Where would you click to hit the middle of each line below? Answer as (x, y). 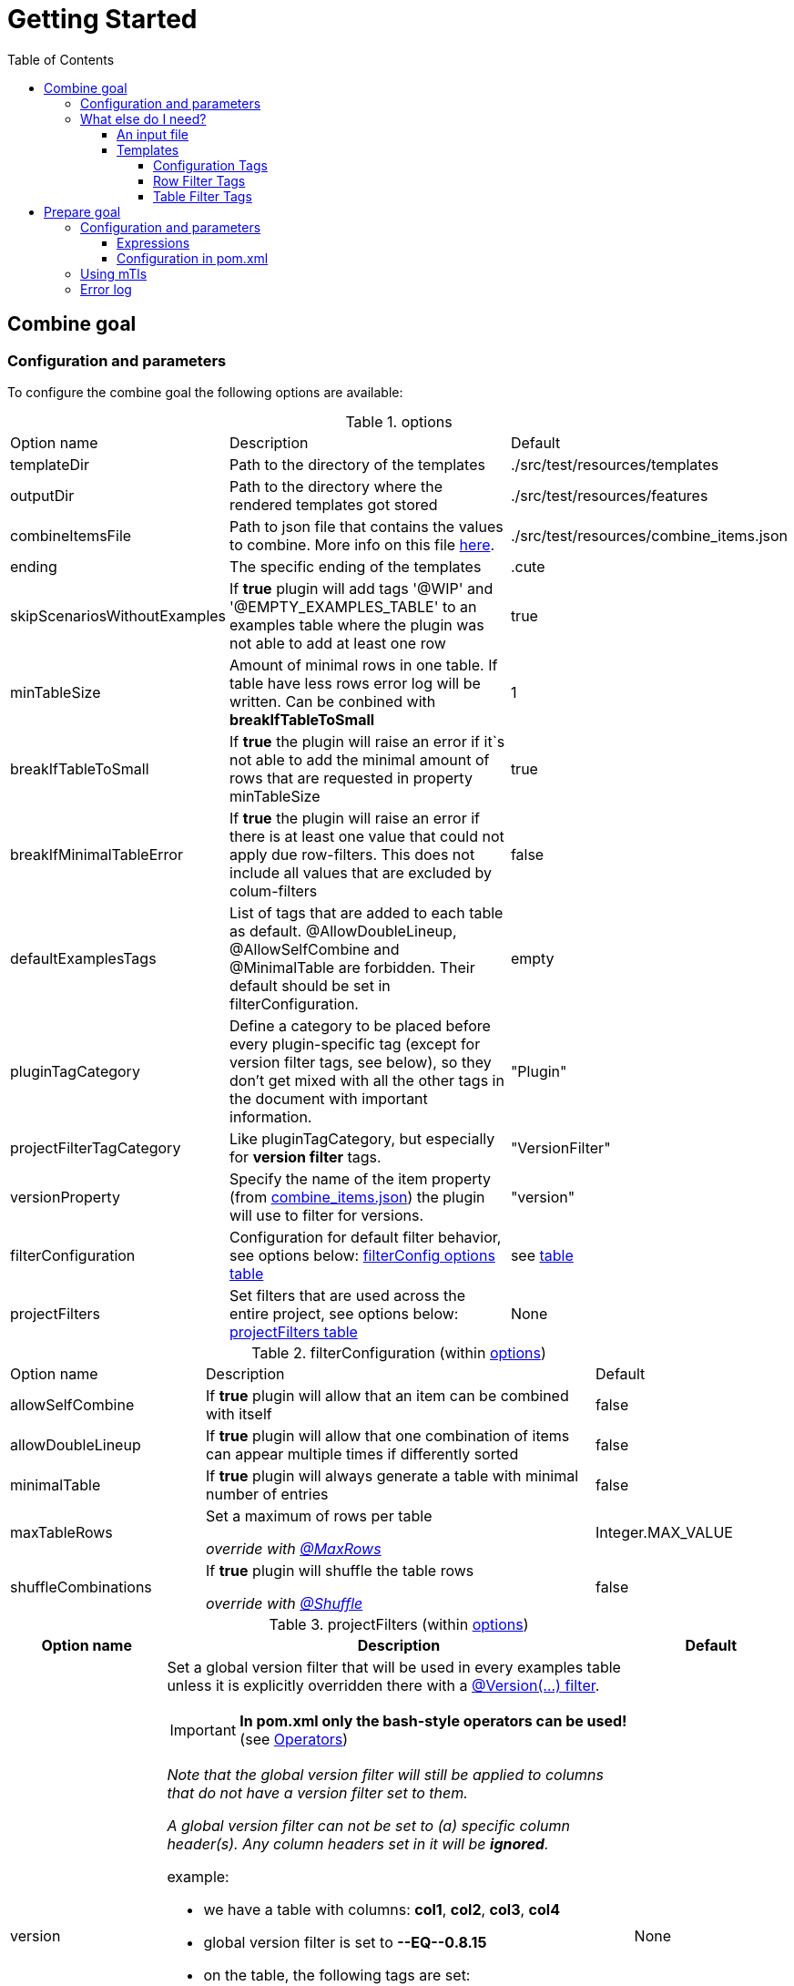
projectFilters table (294, 1331)
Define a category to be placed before (360, 1025)
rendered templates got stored (334, 504)
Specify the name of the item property (361, 1178)
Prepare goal (82, 211)
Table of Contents (61, 59)
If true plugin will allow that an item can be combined (387, 1395)
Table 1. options (399, 421)
